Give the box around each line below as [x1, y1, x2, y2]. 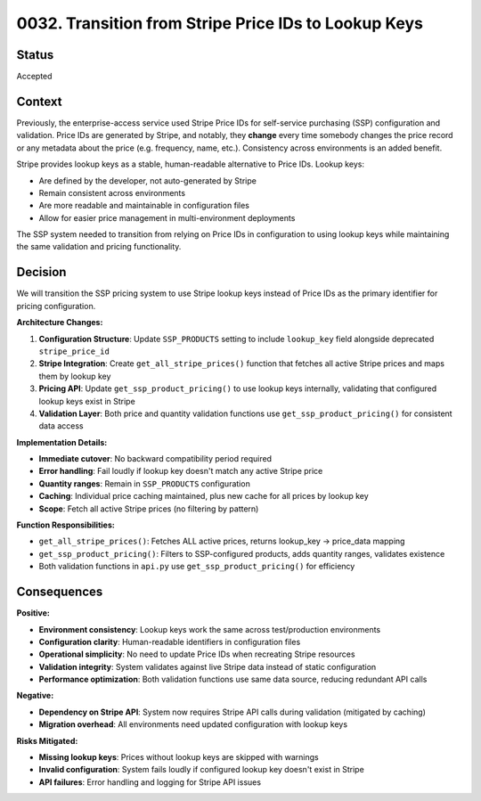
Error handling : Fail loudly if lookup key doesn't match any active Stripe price [38, 466, 323, 477]
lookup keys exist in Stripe [38, 396, 135, 406]
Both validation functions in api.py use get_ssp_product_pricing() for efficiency [38, 561, 355, 572]
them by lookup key [38, 371, 111, 381]
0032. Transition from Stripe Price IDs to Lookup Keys [16, 13, 423, 33]
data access [38, 421, 84, 431]
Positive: [16, 608, 51, 618]
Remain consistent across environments [38, 187, 186, 198]
